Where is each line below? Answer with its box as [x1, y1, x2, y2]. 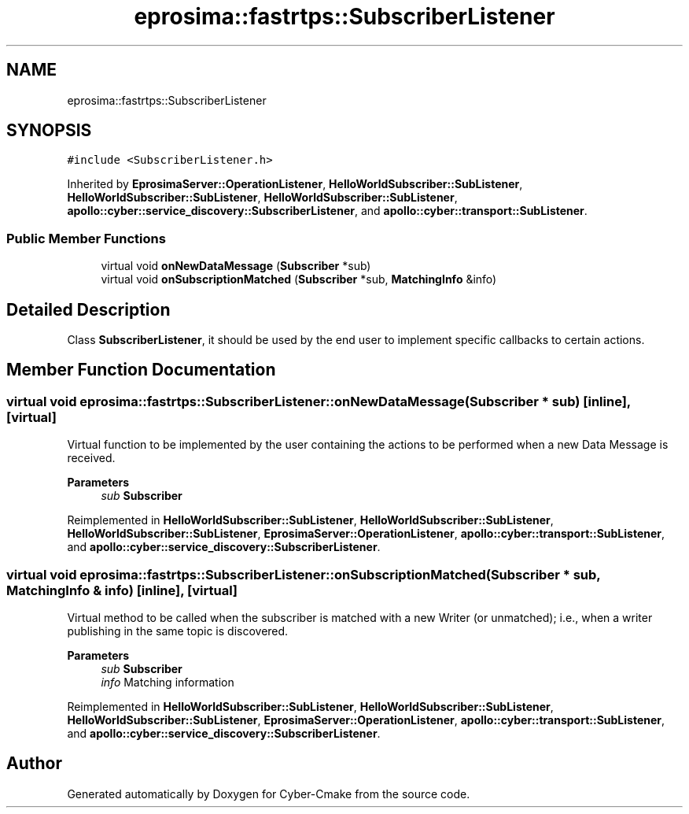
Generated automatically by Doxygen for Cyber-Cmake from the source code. [67, 786, 470, 801]
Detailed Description [6, 299, 171, 320]
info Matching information [101, 675, 234, 689]
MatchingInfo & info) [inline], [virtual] [6, 582, 238, 598]
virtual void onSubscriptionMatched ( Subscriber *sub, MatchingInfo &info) [101, 272, 497, 287]
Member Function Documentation [6, 360, 276, 380]
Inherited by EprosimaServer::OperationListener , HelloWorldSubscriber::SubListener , [67, 177, 523, 191]
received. [67, 451, 116, 465]
